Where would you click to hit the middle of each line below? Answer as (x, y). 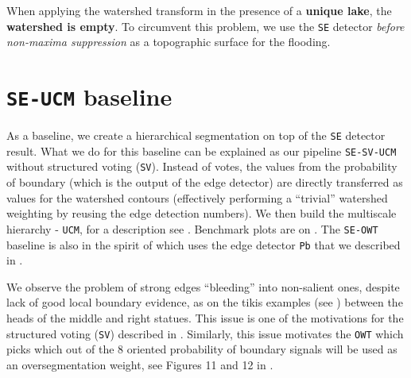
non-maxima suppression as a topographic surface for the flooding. (169, 42)
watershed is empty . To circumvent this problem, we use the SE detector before (205, 26)
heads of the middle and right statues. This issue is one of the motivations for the (205, 317)
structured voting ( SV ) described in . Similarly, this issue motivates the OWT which (205, 333)
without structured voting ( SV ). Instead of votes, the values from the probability (202, 166)
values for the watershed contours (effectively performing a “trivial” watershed (197, 197)
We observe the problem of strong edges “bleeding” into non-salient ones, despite (203, 286)
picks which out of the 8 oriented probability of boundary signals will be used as (202, 349)
